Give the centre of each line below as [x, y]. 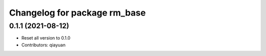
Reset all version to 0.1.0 [46, 38]
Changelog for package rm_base [78, 13]
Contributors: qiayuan [44, 45]
